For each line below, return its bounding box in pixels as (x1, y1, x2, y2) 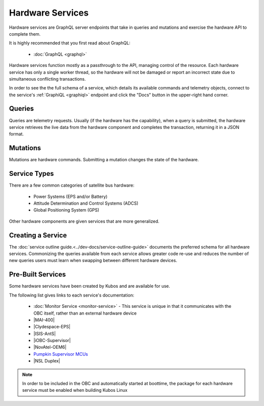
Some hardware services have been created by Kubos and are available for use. (9, 283, 171, 289)
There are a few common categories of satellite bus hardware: (9, 182, 134, 188)
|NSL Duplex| (33, 358, 61, 364)
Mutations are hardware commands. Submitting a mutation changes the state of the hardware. (9, 157, 199, 163)
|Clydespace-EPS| (33, 324, 71, 330)
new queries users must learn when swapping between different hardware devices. (9, 257, 177, 263)
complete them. (9, 31, 41, 37)
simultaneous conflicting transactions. (9, 76, 86, 82)
